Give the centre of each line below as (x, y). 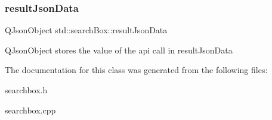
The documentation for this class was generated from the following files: (136, 70)
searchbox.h (26, 90)
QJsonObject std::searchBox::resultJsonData (86, 30)
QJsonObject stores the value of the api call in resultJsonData (119, 50)
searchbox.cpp (30, 110)
